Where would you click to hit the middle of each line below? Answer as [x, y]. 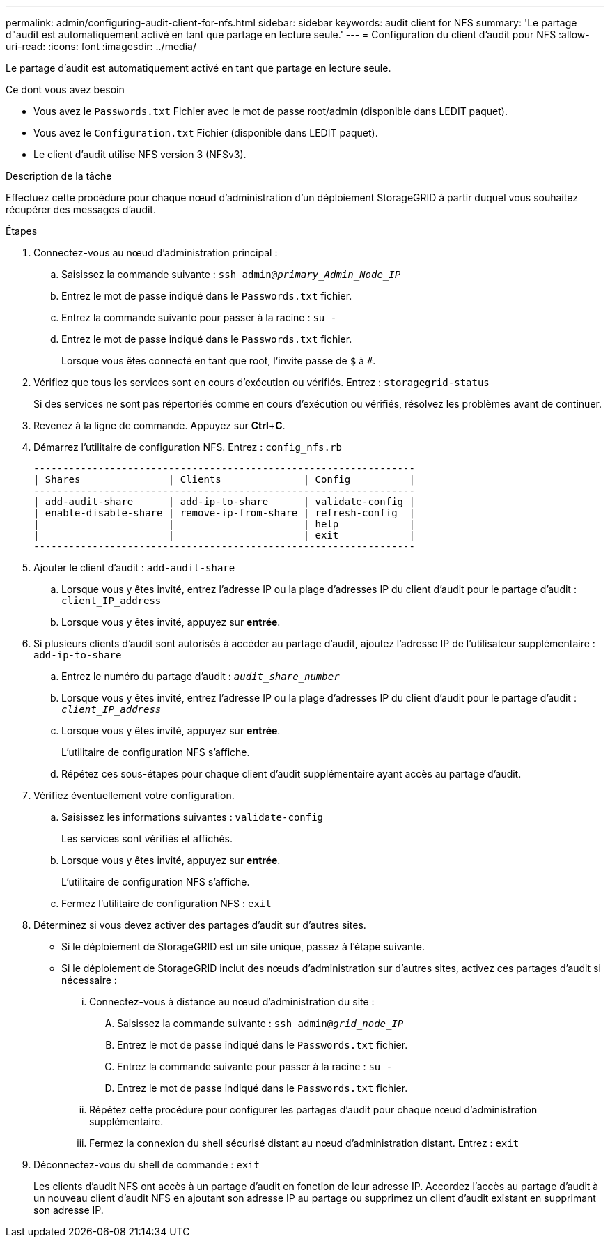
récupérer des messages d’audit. [81, 209]
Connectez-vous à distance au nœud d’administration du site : [232, 1002]
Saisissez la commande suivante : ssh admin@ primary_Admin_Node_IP [231, 274]
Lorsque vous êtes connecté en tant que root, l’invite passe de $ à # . [219, 361]
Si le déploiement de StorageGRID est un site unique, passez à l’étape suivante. [243, 947]
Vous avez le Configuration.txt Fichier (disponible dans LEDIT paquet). [206, 133]
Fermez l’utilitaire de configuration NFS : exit [166, 903]
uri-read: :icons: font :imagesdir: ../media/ [101, 46]
